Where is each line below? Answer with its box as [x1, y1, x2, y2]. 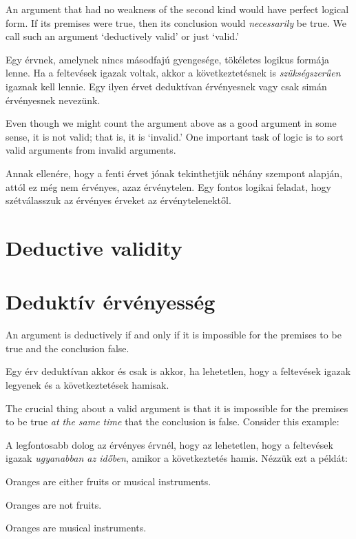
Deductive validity [6, 233, 182, 261]
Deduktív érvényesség [6, 287, 216, 316]
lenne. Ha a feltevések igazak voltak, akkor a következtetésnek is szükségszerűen [6, 65, 341, 80]
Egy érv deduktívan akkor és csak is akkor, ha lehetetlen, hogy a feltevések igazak [6, 364, 351, 378]
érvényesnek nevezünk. [6, 92, 101, 107]
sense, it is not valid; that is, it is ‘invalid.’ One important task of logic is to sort [6, 129, 344, 143]
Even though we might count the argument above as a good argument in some [6, 116, 337, 130]
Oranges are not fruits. [6, 497, 102, 511]
